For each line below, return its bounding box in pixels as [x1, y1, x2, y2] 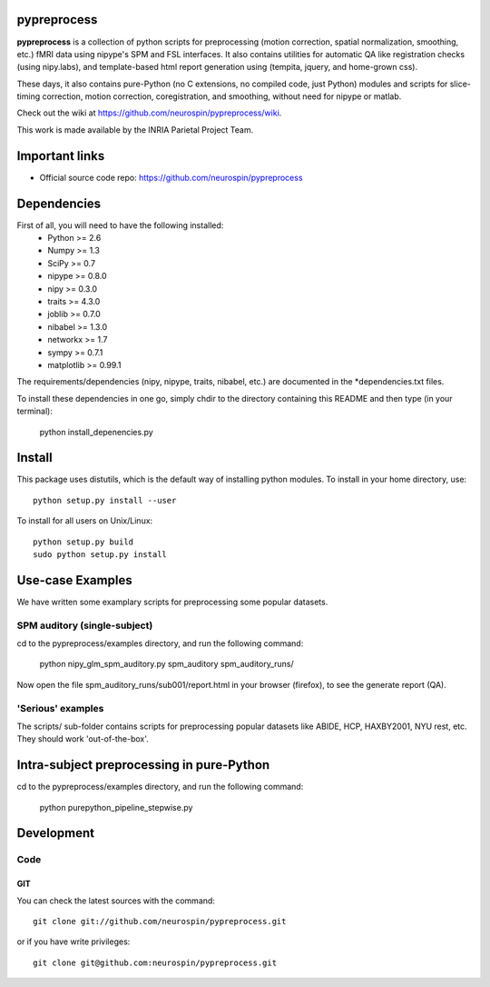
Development [16, 825, 95, 841]
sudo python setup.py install [33, 550, 168, 559]
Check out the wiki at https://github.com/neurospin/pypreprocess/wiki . [16, 107, 282, 118]
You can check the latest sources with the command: [16, 895, 215, 906]
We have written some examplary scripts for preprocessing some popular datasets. [16, 596, 328, 607]
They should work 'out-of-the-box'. [16, 733, 149, 744]
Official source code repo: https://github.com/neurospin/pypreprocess [39, 172, 303, 183]
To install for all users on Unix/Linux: [16, 515, 153, 526]
